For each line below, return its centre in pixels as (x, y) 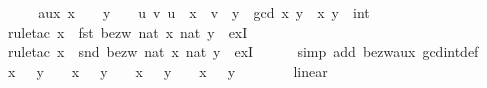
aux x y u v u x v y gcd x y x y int (204, 12)
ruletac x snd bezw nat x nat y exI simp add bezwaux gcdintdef (243, 51)
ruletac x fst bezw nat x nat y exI (127, 31)
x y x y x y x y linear (167, 70)
